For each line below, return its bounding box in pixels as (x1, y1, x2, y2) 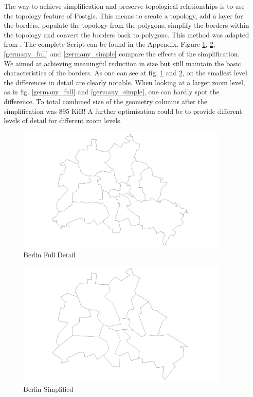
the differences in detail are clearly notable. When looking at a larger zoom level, (4, 77, 245, 87)
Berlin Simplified (23, 383, 73, 394)
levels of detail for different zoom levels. (4, 115, 122, 126)
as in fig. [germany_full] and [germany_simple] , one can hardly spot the (4, 87, 219, 97)
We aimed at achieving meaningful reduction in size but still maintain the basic (4, 58, 241, 68)
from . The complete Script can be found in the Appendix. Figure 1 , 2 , (4, 39, 215, 49)
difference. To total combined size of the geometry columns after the (4, 96, 207, 106)
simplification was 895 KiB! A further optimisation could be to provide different (4, 106, 242, 116)
